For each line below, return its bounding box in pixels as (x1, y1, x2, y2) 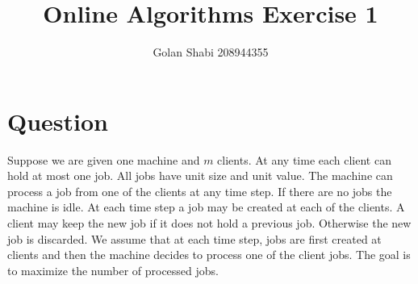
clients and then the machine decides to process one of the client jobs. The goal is (7, 246, 411, 263)
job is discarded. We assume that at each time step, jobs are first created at (7, 230, 382, 247)
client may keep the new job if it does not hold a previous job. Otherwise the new (7, 215, 412, 232)
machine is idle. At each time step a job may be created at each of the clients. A (7, 198, 405, 215)
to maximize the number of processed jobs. (7, 261, 219, 278)
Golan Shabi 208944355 (153, 44, 269, 61)
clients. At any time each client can (217, 151, 391, 168)
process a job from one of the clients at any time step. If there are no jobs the (7, 182, 392, 199)
